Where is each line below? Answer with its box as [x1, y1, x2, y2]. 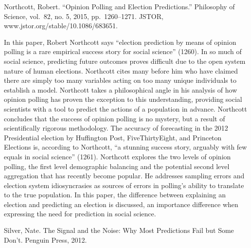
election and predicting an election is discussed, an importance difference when [4, 199, 238, 209]
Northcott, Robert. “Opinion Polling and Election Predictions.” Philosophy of [4, 1, 235, 11]
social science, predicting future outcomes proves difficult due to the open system [4, 56, 246, 66]
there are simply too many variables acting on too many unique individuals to [4, 75, 236, 85]
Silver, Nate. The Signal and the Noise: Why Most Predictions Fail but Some [4, 225, 234, 235]
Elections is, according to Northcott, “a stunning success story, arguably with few [4, 142, 247, 152]
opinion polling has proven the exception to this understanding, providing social [4, 94, 242, 104]
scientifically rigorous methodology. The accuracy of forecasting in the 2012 [4, 123, 228, 133]
